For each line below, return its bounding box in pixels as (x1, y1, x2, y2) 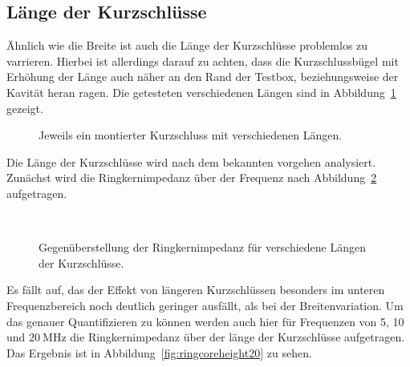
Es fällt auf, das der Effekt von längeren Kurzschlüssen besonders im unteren (6, 281, 385, 298)
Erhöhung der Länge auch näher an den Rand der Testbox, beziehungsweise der (6, 68, 399, 85)
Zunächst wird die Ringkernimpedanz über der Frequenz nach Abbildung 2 (6, 169, 377, 186)
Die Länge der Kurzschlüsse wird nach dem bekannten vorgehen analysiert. (6, 153, 376, 170)
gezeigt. (6, 99, 43, 116)
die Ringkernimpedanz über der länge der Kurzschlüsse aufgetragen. (70, 329, 405, 345)
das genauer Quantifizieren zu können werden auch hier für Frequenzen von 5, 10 (6, 313, 404, 329)
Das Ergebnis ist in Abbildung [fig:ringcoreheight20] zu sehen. (6, 344, 312, 361)
